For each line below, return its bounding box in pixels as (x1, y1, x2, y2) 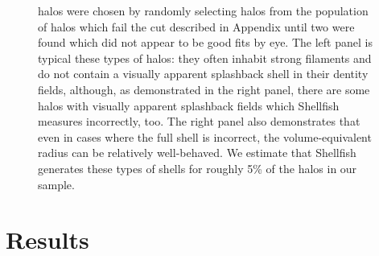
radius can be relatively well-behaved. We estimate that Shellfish (38, 144, 356, 161)
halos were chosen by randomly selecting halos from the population (38, 2, 369, 19)
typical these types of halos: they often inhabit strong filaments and (38, 49, 372, 66)
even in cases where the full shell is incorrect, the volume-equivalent (38, 128, 372, 145)
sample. (38, 175, 75, 192)
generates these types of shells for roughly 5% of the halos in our (38, 159, 357, 176)
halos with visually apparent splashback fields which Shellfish (38, 97, 340, 114)
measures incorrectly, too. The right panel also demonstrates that (38, 113, 360, 130)
